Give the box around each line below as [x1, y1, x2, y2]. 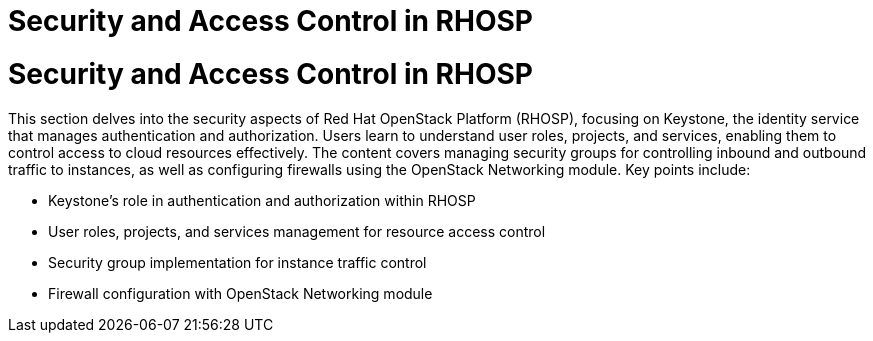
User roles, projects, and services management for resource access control [48, 222, 546, 240]
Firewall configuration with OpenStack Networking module [48, 284, 433, 302]
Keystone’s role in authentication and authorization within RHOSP [48, 191, 476, 209]
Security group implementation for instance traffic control [48, 253, 427, 271]
